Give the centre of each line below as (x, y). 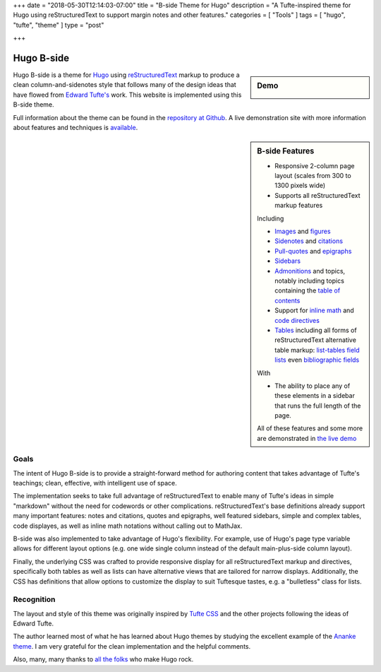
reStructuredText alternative (315, 340)
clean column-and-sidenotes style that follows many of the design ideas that (125, 85)
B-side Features (286, 151)
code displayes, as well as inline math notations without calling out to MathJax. (128, 526)
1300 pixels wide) (300, 185)
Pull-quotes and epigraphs (313, 251)
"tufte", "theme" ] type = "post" (59, 25)
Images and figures (303, 231)
